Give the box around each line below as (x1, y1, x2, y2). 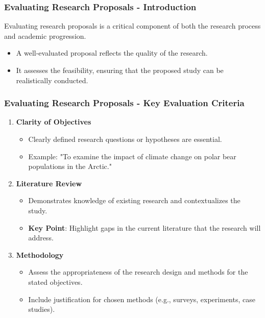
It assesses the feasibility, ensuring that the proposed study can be (16, 65, 224, 75)
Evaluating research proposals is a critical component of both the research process (4, 20, 261, 31)
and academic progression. (4, 30, 86, 41)
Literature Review (16, 178, 82, 188)
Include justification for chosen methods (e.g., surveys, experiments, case (28, 293, 255, 304)
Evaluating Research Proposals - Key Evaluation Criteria (4, 96, 245, 109)
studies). (28, 304, 55, 314)
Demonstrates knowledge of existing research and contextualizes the (28, 195, 240, 206)
